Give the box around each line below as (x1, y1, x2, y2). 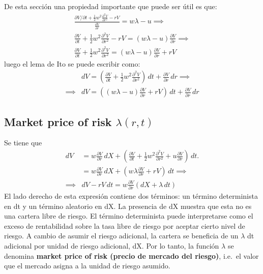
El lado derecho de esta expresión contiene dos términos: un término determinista (4, 190, 258, 201)
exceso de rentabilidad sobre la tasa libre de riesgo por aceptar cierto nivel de (4, 220, 245, 231)
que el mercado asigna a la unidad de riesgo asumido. (4, 260, 170, 271)
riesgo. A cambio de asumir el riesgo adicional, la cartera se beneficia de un (4, 230, 239, 241)
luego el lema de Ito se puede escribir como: (4, 58, 140, 69)
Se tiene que (4, 137, 42, 148)
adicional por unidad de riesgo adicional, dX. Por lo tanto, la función (4, 240, 219, 251)
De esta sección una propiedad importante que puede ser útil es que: (4, 1, 217, 11)
